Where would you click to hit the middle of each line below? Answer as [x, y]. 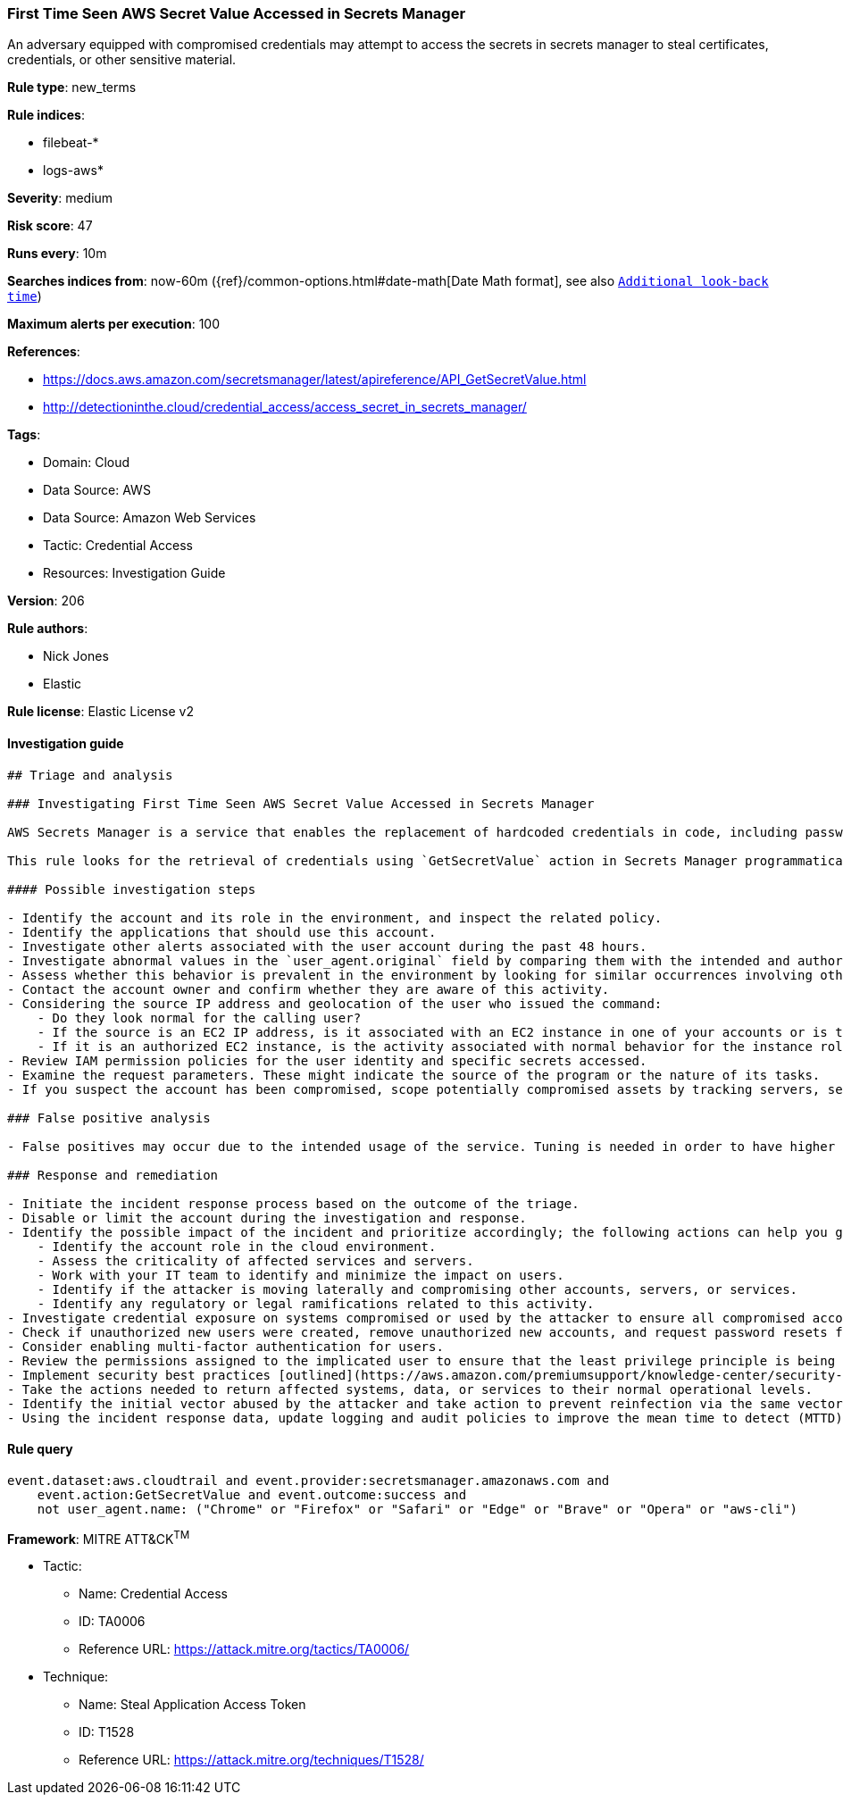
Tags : [24, 435]
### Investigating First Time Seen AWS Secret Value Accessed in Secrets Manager [301, 803]
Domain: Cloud [87, 463]
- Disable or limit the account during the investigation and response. [267, 1218]
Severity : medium [60, 198]
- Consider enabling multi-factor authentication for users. [225, 1346]
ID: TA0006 [112, 1622]
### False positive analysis [109, 1118]
